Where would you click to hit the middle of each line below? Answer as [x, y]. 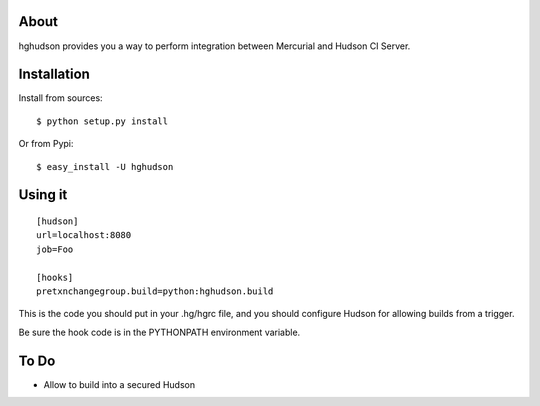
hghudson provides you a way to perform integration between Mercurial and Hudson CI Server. [214, 46]
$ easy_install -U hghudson [105, 166]
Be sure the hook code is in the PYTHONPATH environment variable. [159, 332]
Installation [54, 74]
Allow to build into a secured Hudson [119, 384]
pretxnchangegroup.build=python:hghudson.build [155, 291]
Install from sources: [61, 98]
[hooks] [55, 277]
